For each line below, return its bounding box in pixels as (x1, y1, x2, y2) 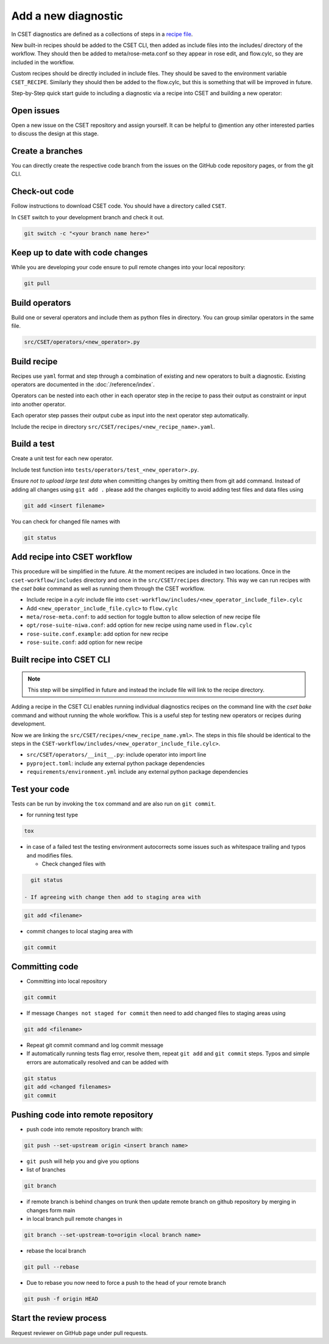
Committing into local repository (26, 978, 107, 985)
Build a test (11, 439, 55, 449)
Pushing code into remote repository (11, 1109, 154, 1120)
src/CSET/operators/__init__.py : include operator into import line (26, 751, 207, 759)
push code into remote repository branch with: (26, 1126, 143, 1133)
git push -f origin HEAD (24, 1295, 99, 1303)
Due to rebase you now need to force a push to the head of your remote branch (26, 1279, 227, 1287)
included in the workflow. (11, 58, 75, 66)
